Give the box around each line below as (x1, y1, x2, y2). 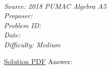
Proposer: (4, 10, 33, 21)
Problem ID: (4, 20, 41, 30)
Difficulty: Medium (4, 39, 61, 49)
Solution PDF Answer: (4, 56, 73, 66)
